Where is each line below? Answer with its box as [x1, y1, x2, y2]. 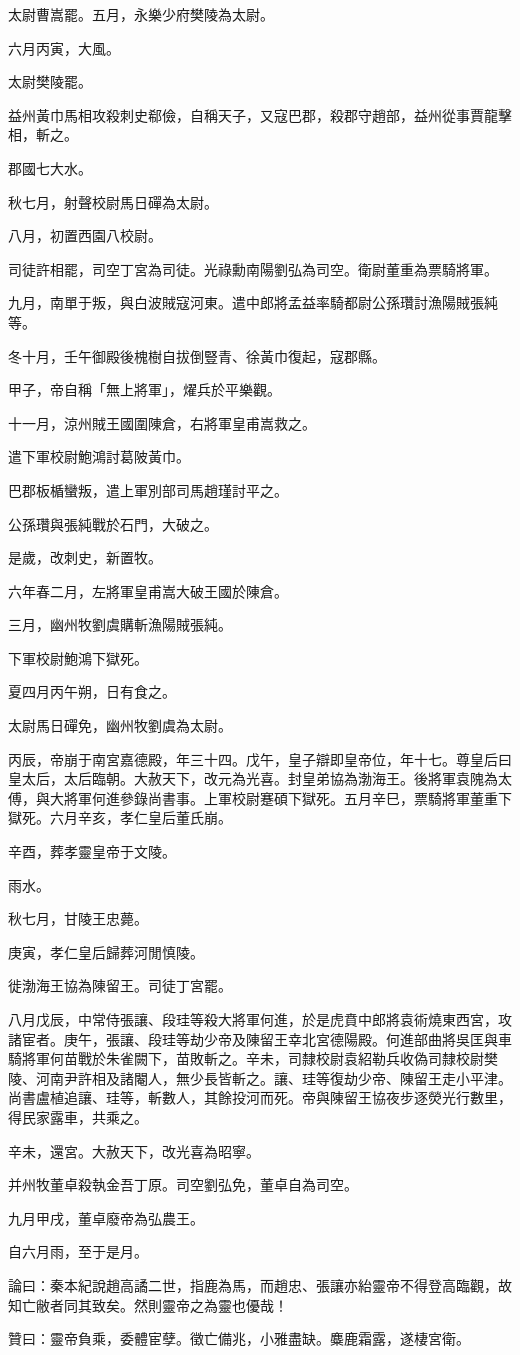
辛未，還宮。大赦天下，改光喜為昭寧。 [8, 1140, 260, 1161]
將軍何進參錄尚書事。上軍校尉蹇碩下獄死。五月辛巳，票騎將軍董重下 [63, 787, 512, 808]
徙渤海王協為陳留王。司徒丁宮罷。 [8, 975, 232, 996]
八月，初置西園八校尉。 [8, 225, 162, 246]
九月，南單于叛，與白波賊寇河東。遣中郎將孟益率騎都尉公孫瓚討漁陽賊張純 [8, 292, 498, 313]
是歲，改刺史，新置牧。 [8, 547, 162, 568]
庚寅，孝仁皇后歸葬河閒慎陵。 [8, 941, 204, 962]
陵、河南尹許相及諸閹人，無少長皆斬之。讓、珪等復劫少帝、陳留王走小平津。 [8, 1067, 512, 1088]
